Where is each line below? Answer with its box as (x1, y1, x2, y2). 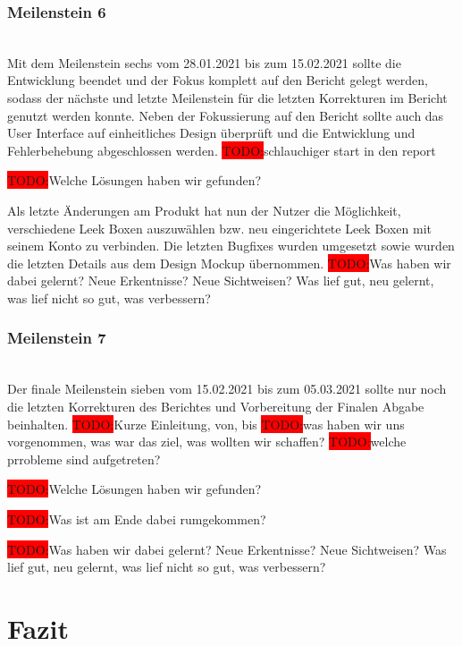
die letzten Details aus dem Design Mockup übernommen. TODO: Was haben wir (7, 253, 451, 272)
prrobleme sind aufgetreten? (7, 449, 161, 468)
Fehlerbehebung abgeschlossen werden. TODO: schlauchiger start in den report (7, 140, 436, 159)
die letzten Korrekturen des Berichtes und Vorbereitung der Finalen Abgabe (7, 396, 424, 415)
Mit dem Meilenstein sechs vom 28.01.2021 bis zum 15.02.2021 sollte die (7, 53, 401, 72)
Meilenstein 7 (7, 327, 106, 349)
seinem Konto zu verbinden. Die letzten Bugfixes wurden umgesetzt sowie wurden (7, 236, 455, 255)
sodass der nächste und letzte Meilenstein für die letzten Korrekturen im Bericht (7, 89, 448, 106)
